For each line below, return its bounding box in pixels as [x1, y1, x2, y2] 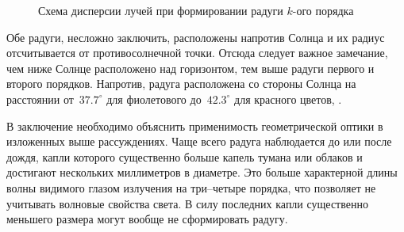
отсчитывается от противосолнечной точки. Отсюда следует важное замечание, [6, 44, 388, 61]
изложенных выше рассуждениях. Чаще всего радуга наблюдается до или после [6, 133, 392, 150]
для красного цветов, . [234, 90, 342, 107]
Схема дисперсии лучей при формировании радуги [38, 2, 283, 18]
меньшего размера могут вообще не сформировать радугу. [6, 211, 288, 227]
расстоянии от [6, 90, 74, 107]
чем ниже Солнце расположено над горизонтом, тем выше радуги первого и [6, 59, 375, 76]
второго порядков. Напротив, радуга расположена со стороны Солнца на [6, 75, 356, 92]
